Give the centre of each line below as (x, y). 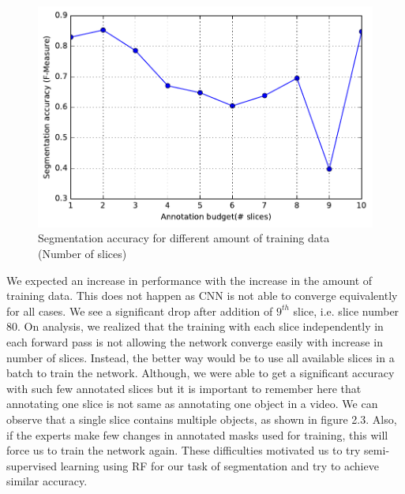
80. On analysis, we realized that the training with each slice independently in (195, 326)
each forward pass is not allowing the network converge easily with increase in (195, 341)
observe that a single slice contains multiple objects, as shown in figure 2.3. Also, (202, 419)
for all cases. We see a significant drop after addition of (140, 311)
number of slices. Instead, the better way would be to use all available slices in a (201, 357)
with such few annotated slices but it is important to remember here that (184, 388)
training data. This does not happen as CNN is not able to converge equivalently (202, 296)
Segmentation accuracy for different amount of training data (184, 238)
